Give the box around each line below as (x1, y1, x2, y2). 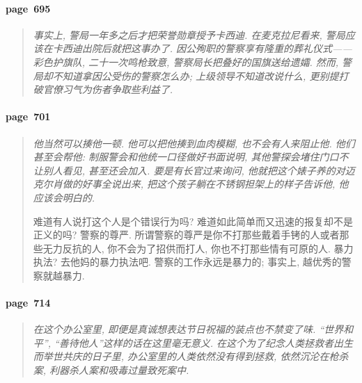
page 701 (6, 109, 51, 124)
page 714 (6, 295, 51, 310)
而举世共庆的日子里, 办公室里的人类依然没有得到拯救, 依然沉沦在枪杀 (33, 349, 349, 364)
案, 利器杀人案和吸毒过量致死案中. (33, 363, 189, 377)
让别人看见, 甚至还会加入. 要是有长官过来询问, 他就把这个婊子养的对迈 (33, 163, 355, 177)
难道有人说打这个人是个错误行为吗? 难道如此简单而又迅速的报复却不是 (33, 213, 354, 228)
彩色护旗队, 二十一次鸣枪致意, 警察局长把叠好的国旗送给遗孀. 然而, (33, 54, 339, 69)
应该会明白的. (33, 190, 95, 204)
